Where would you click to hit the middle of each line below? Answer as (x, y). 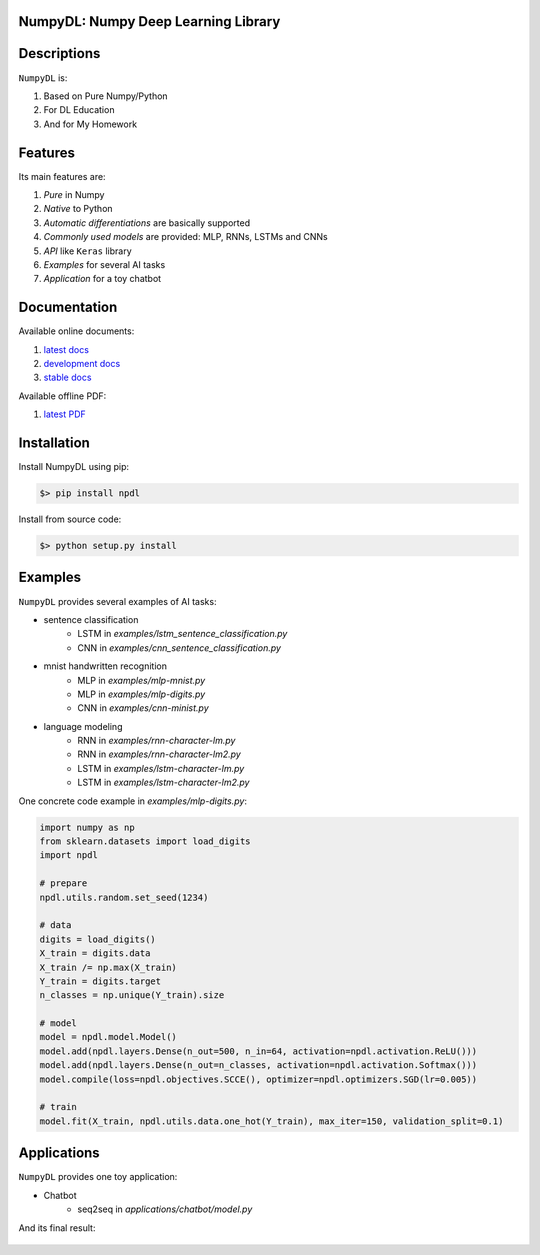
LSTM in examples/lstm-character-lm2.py (163, 782)
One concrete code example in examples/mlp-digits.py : (132, 801)
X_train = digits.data (95, 953)
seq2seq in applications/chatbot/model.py (165, 1209)
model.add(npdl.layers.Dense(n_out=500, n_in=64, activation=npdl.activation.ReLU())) (258, 1051)
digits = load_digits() (98, 939)
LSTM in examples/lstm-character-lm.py (161, 768)
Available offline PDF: (62, 396)
